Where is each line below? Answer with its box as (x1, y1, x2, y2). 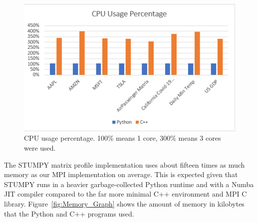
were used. (24, 142, 56, 153)
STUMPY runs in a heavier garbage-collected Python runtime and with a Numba (4, 179, 254, 189)
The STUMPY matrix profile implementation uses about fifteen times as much (4, 159, 245, 170)
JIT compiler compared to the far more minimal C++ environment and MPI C (4, 189, 247, 199)
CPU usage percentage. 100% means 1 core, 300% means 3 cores (24, 133, 221, 143)
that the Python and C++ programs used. (4, 208, 134, 219)
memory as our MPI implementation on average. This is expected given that (4, 169, 238, 180)
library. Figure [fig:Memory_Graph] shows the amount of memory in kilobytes (4, 198, 245, 209)
